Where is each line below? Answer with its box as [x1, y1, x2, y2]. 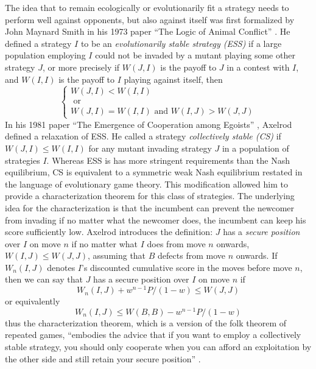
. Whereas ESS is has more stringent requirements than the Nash [46, 153, 290, 166]
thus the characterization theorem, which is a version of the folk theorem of [5, 316, 287, 329]
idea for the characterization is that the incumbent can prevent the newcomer [5, 201, 295, 214]
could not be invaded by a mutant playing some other [95, 49, 295, 61]
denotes [47, 261, 75, 273]
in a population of [222, 141, 289, 154]
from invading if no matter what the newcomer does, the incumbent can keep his [5, 213, 306, 226]
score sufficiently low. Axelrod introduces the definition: [5, 225, 213, 238]
